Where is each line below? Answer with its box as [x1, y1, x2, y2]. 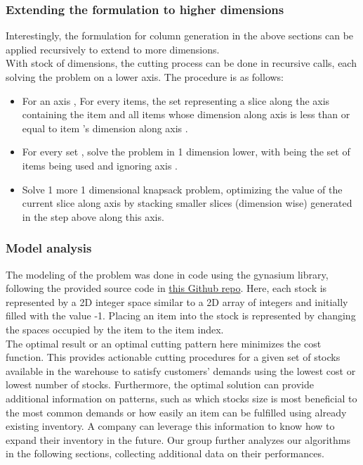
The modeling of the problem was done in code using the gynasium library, [6, 267, 329, 281]
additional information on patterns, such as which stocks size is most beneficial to [6, 390, 357, 405]
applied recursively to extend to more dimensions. [6, 42, 220, 56]
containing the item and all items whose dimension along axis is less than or [22, 107, 350, 122]
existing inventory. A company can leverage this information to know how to [6, 419, 335, 433]
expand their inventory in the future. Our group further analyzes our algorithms [6, 432, 350, 447]
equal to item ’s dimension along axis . [22, 120, 188, 135]
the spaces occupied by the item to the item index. [6, 321, 224, 336]
